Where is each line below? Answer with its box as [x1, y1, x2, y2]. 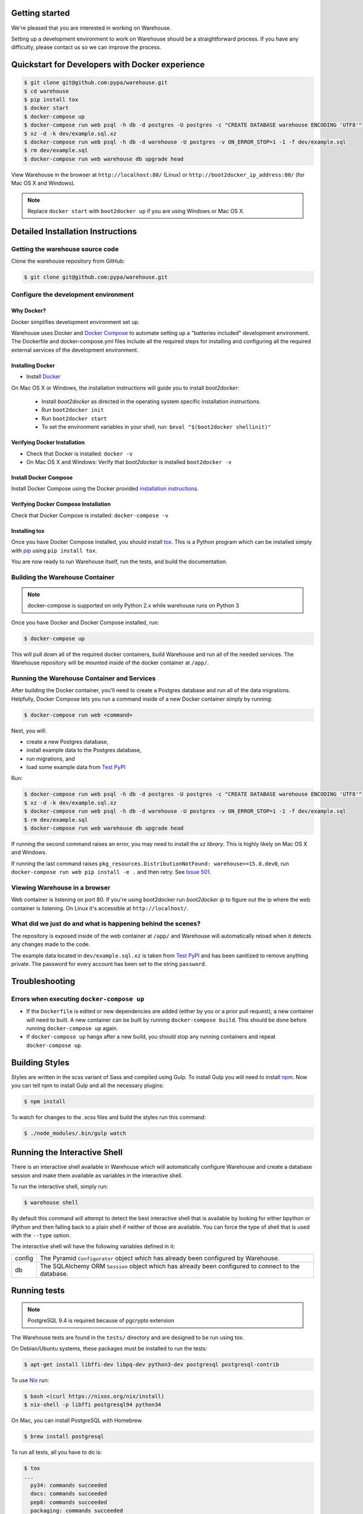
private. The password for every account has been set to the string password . [11, 960, 207, 967]
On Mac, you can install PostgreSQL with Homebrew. [11, 1417, 143, 1424]
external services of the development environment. [11, 346, 139, 354]
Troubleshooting [11, 976, 76, 987]
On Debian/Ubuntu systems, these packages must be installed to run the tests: [11, 1344, 208, 1352]
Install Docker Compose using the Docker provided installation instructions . [11, 485, 199, 492]
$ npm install [24, 1098, 66, 1105]
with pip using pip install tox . [11, 547, 97, 554]
